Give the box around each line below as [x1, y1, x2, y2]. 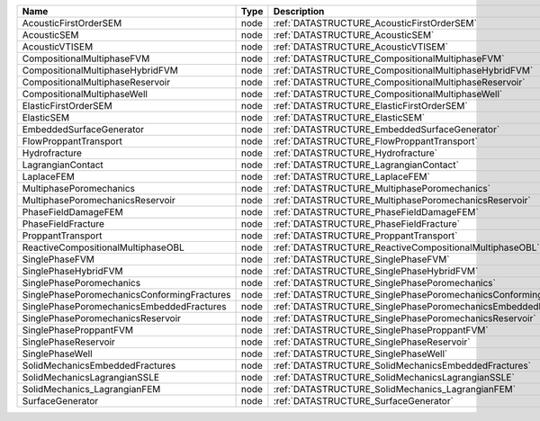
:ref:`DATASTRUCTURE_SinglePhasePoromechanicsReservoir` [273, 312, 536, 324]
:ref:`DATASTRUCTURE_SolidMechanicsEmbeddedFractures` [273, 360, 531, 372]
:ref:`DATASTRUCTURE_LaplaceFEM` [273, 171, 431, 183]
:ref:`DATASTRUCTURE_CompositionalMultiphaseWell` [273, 88, 503, 100]
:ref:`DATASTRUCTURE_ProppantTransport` [273, 229, 458, 242]
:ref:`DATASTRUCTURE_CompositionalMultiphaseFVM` [273, 52, 505, 65]
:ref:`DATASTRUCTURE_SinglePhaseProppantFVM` [273, 324, 490, 336]
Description [273, 5, 325, 17]
